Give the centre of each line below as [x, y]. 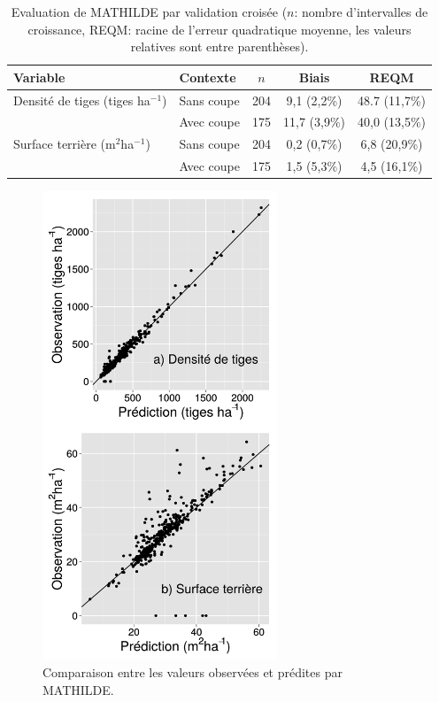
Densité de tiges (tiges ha [82, 100]
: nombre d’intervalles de [361, 12]
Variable [39, 77]
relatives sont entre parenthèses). [219, 46]
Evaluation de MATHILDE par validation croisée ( [149, 12]
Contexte [208, 77]
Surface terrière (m [65, 144]
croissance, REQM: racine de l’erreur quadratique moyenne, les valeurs [219, 29]
